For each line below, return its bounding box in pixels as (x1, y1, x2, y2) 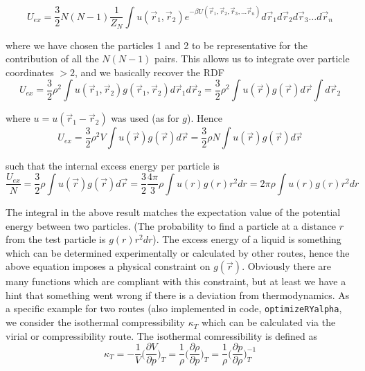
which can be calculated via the (201, 315, 336, 329)
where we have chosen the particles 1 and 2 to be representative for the (6, 37, 308, 52)
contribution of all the (6, 51, 99, 66)
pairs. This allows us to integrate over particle (154, 51, 350, 66)
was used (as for (111, 111, 179, 125)
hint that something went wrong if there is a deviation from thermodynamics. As (6, 287, 350, 302)
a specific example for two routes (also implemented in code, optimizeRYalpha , (6, 301, 342, 316)
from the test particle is (6, 232, 106, 246)
